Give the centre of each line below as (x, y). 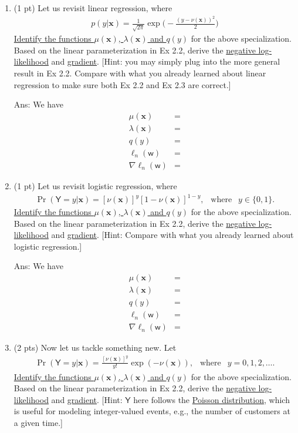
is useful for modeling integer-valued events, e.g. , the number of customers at (152, 411)
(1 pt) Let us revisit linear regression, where (93, 8)
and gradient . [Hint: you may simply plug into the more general (166, 61)
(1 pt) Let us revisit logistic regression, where (95, 185)
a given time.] (38, 422)
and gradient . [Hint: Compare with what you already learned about (172, 235)
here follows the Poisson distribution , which (211, 399)
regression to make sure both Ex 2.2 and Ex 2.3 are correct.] (122, 84)
